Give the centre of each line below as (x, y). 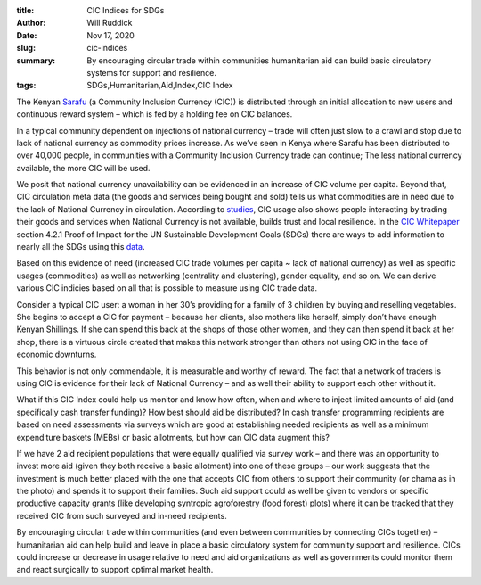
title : (25, 10)
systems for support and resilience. (152, 72)
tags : (26, 86)
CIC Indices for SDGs (126, 10)
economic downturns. (57, 354)
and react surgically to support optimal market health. (115, 570)
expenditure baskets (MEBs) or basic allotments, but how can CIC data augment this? (173, 437)
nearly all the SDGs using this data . (81, 247)
